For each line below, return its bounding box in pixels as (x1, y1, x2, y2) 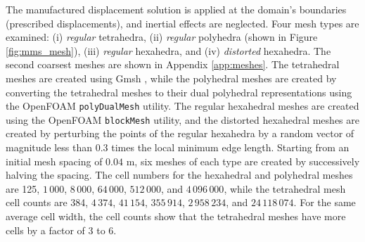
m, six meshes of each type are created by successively (126, 153, 360, 168)
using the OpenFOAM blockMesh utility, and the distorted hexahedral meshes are (6, 112, 359, 127)
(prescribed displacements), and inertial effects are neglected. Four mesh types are (6, 15, 359, 30)
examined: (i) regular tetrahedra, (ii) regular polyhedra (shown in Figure (6, 30, 318, 44)
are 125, (6, 181, 40, 196)
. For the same (293, 195, 356, 210)
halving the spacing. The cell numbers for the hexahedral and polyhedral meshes (6, 167, 353, 182)
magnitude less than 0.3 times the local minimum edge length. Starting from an (6, 140, 350, 155)
